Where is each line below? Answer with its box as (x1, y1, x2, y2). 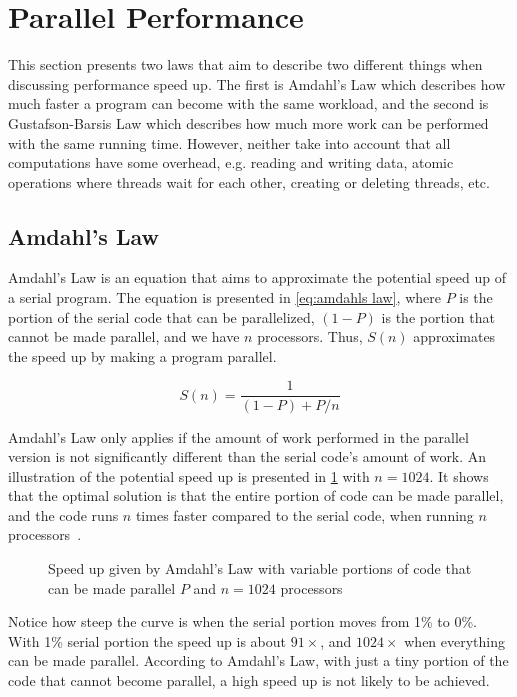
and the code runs (8, 504, 119, 525)
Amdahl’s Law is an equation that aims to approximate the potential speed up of (8, 267, 506, 288)
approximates (413, 326, 496, 347)
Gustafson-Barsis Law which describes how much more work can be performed (8, 112, 489, 133)
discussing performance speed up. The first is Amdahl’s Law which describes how (8, 73, 506, 94)
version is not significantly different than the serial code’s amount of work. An (8, 446, 487, 467)
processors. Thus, (257, 326, 363, 347)
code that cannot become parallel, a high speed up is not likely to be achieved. (8, 670, 490, 691)
